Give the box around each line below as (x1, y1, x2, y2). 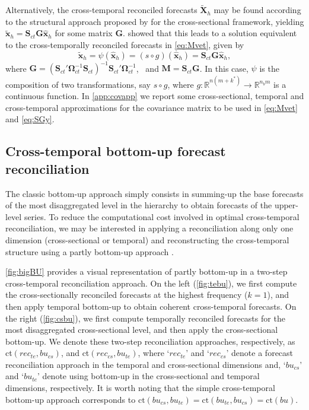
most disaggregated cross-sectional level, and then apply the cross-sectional (5, 323, 278, 336)
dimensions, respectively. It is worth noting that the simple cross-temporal (5, 382, 275, 394)
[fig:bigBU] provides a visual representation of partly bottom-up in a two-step (5, 265, 288, 278)
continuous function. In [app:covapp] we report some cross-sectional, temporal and (5, 90, 304, 102)
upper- (274, 199, 298, 211)
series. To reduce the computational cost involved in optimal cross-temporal (24, 210, 300, 223)
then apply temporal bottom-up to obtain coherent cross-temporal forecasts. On (5, 300, 297, 312)
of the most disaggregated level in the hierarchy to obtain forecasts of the (5, 199, 272, 211)
